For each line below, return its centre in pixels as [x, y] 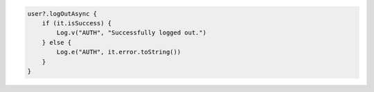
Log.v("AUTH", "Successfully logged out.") [132, 33]
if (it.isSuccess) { [77, 23]
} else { [57, 42]
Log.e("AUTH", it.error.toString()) [119, 52]
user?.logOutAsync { [62, 13]
